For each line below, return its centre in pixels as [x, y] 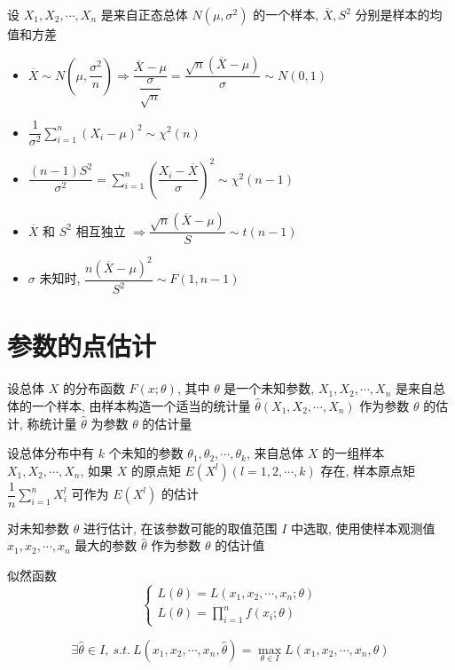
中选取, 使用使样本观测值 [363, 528]
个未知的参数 [146, 453]
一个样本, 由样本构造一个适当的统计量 [141, 406]
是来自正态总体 [144, 14]
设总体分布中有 [51, 453]
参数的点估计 [82, 346]
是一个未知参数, [269, 388]
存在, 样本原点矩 [368, 470]
